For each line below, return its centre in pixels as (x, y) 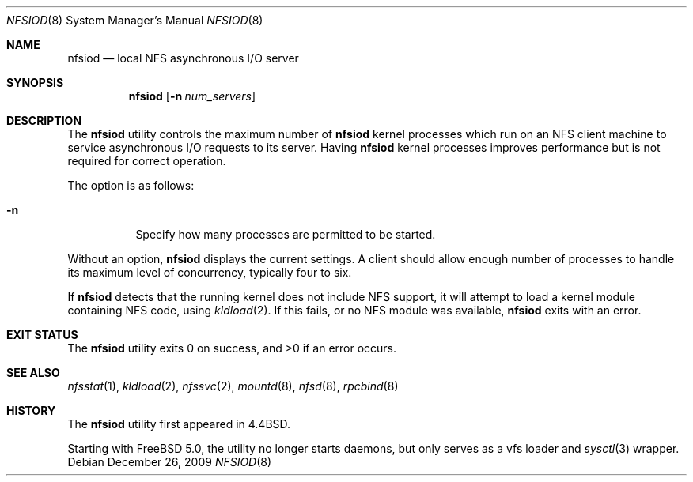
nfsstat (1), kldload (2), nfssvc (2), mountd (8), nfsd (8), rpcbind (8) (233, 386)
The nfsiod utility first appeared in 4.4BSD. (179, 424)
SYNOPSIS (35, 83)
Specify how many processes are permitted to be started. (286, 234)
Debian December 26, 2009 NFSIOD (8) (170, 462)
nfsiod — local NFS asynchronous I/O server (183, 58)
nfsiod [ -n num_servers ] (192, 96)
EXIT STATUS (42, 335)
